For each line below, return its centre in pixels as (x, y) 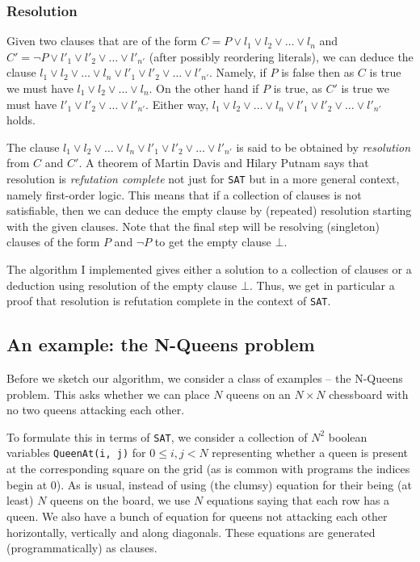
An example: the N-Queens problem (161, 344)
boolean (348, 436)
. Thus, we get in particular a (322, 285)
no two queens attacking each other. (96, 410)
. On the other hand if (204, 88)
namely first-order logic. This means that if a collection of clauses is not (184, 194)
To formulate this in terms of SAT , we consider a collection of (157, 436)
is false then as (318, 72)
